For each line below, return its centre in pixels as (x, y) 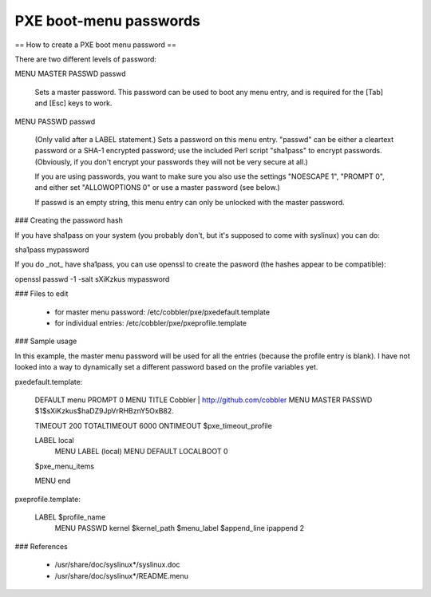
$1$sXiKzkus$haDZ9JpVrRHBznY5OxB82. (105, 411)
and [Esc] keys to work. (73, 103)
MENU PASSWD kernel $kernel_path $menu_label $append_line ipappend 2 (180, 528)
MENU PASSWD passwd (55, 121)
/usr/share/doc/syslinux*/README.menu (122, 575)
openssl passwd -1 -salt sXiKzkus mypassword (92, 279)
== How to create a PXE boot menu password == (96, 45)
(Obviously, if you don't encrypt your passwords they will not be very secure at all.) (172, 162)
